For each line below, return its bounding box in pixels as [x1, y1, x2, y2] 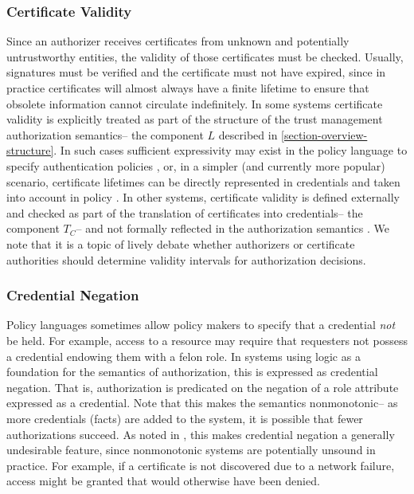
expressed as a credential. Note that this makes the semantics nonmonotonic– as [6, 394, 398, 411]
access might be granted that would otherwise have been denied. [6, 472, 320, 489]
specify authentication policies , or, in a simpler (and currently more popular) [6, 157, 385, 174]
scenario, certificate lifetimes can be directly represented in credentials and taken [6, 173, 400, 190]
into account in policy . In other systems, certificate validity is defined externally [6, 189, 400, 206]
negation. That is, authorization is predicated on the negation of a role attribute [6, 378, 399, 395]
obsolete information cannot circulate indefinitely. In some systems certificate [6, 95, 383, 112]
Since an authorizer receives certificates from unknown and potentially [6, 33, 350, 49]
